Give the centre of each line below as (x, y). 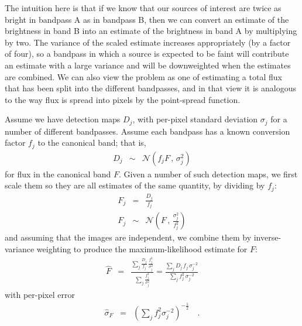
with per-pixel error (40, 294)
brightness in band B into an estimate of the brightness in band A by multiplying (151, 31)
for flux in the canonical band (58, 174)
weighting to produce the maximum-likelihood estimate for (142, 249)
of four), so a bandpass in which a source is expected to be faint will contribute (147, 54)
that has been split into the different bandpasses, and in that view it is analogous (150, 88)
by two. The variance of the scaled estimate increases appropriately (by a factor (148, 42)
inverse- (267, 237)
